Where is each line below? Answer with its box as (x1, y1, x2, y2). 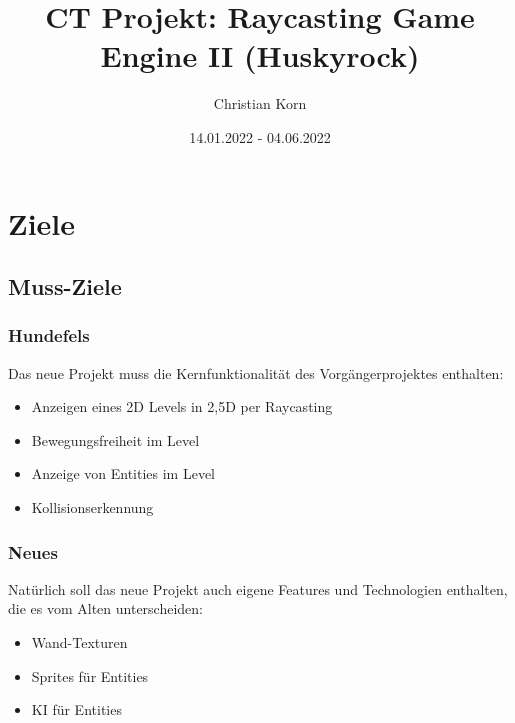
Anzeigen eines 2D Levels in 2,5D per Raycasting (31, 396, 333, 417)
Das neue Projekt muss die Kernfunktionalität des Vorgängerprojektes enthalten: (8, 362, 504, 383)
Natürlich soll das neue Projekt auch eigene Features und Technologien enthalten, (8, 578, 508, 599)
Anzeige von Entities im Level (31, 463, 216, 484)
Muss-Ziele (8, 271, 122, 302)
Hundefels (8, 323, 90, 348)
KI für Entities (31, 699, 122, 720)
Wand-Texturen (31, 632, 128, 653)
